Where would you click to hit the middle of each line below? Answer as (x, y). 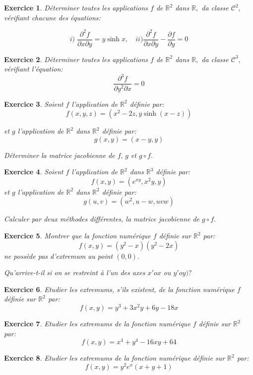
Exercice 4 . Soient (34, 172)
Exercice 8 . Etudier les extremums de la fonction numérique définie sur (115, 358)
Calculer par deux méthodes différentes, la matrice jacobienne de (102, 219)
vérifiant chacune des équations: (52, 17)
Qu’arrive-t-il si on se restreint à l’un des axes (75, 272)
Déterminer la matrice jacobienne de (60, 155)
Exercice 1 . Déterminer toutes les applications (76, 7)
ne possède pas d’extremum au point (59, 256)
